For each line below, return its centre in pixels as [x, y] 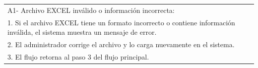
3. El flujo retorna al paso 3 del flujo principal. [78, 56]
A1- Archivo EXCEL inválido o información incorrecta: [91, 10]
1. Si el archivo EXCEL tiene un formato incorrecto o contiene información [121, 22]
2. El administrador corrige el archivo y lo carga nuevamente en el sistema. [121, 44]
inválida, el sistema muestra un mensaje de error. [82, 32]
